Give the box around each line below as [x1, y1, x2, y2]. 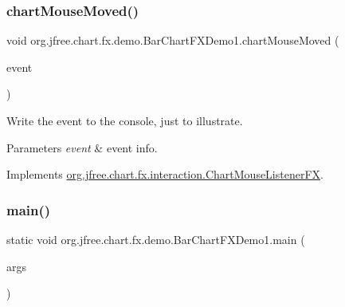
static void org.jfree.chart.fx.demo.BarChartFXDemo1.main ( [6, 231, 305, 247]
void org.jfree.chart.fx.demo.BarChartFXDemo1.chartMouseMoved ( [6, 32, 339, 49]
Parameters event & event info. [6, 139, 158, 155]
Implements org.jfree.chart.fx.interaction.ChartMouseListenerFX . [6, 166, 323, 183]
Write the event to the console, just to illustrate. [6, 112, 243, 128]
